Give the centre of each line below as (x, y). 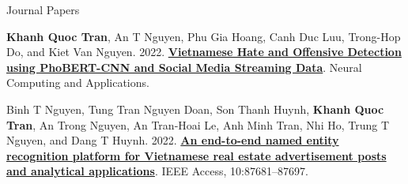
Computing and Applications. (78, 83)
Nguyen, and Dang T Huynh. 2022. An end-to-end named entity (173, 140)
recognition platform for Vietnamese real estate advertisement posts (196, 155)
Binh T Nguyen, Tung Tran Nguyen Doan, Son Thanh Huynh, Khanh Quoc (195, 109)
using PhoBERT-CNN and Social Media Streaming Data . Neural (184, 67)
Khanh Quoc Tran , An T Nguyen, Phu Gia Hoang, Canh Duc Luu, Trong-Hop (204, 36)
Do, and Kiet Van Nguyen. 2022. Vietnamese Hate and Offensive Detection (204, 52)
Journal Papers (43, 9)
